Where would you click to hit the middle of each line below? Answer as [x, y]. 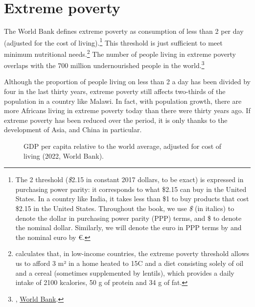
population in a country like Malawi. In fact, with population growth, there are [123, 101]
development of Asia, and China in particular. [73, 130]
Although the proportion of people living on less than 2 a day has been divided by [127, 82]
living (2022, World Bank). [64, 155]
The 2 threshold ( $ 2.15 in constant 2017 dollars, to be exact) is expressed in [129, 179]
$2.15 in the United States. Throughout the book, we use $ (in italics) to [125, 208]
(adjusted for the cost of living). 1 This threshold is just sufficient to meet [113, 42]
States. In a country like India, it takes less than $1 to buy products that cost [132, 199]
